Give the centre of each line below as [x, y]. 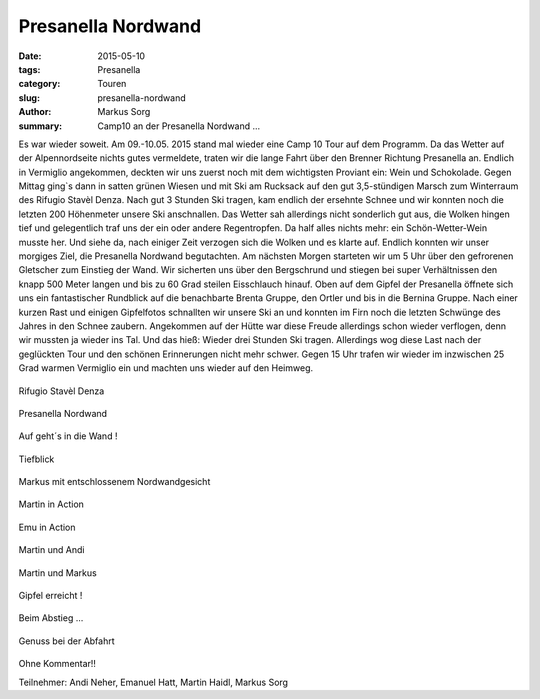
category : [39, 84]
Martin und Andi [51, 550]
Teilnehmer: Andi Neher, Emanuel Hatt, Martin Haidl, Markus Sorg [153, 682]
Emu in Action [47, 527]
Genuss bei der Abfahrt [66, 641]
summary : [40, 126]
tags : [29, 69]
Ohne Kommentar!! [57, 664]
